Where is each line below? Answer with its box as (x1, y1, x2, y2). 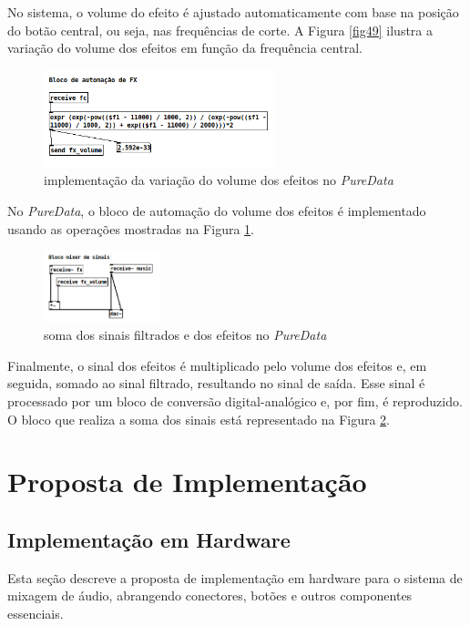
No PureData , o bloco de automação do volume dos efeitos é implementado (7, 201, 426, 221)
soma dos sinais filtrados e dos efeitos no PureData (44, 325, 327, 344)
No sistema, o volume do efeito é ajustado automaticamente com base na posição (7, 3, 459, 21)
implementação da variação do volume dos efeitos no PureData (44, 170, 393, 190)
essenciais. (7, 603, 64, 622)
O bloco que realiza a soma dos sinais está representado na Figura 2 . (7, 409, 391, 428)
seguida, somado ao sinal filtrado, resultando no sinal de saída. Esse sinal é (7, 374, 425, 393)
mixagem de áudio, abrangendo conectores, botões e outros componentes (7, 586, 413, 605)
